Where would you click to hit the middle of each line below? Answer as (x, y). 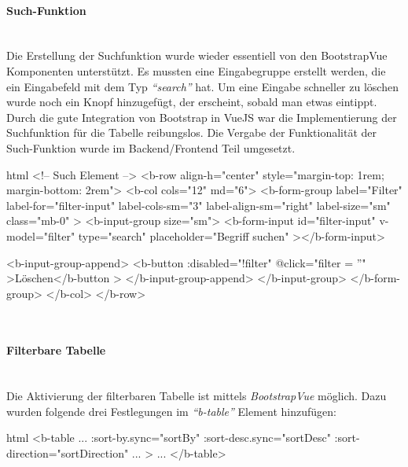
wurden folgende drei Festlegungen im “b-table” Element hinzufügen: (171, 411)
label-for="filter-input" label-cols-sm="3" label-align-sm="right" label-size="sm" (198, 205)
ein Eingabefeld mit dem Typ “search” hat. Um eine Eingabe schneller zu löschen (202, 86)
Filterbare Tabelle (56, 350)
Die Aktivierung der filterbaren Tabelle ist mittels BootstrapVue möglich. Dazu (197, 396)
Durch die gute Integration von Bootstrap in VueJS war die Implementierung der (202, 117)
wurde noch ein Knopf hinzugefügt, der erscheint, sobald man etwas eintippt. (192, 102)
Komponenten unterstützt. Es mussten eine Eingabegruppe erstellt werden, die (196, 70)
